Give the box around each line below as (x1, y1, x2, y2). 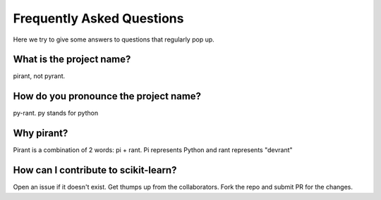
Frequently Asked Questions (13, 11, 184, 26)
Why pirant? (13, 127, 68, 139)
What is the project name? (13, 54, 131, 65)
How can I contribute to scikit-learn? (13, 164, 177, 176)
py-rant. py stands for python (13, 109, 99, 118)
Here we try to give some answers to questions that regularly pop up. (13, 35, 214, 44)
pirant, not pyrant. (13, 72, 66, 80)
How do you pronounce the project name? (13, 90, 201, 102)
